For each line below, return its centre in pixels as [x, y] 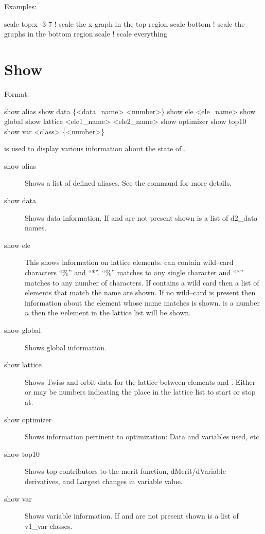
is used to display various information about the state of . [95, 148]
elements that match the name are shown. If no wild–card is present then [140, 292]
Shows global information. [66, 347]
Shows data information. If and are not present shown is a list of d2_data [141, 217]
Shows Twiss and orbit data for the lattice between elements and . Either [140, 381]
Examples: [20, 6]
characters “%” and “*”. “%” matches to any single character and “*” [134, 272]
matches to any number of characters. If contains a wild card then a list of [142, 282]
